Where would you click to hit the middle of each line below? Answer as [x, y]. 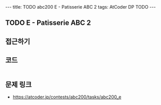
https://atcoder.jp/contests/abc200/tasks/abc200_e [67, 97]
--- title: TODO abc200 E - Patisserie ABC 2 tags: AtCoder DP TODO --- [81, 7]
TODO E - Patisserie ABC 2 [48, 23]
